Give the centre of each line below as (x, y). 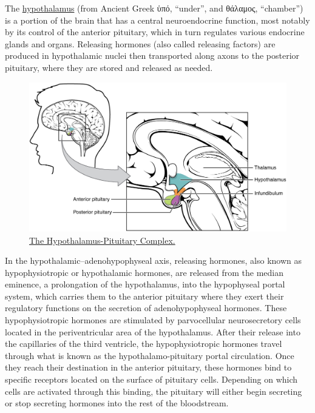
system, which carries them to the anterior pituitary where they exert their (144, 296)
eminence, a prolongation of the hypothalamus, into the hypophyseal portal (145, 284)
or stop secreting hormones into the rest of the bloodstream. (117, 403)
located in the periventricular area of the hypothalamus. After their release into (153, 331)
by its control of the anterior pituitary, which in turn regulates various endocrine (155, 32)
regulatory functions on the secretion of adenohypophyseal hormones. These (146, 308)
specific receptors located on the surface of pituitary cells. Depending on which (151, 379)
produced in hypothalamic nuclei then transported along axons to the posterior (152, 55)
